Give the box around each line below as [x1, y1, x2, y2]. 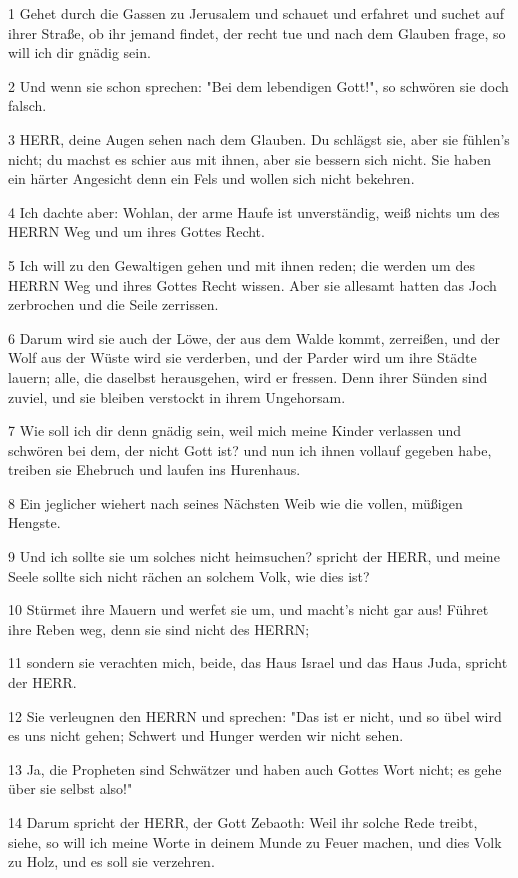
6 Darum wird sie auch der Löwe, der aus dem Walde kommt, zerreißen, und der [8, 327, 500, 348]
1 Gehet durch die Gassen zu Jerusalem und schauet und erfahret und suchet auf [8, 3, 504, 23]
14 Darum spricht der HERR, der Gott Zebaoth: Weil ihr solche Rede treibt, [8, 812, 478, 832]
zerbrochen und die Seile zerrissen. [8, 294, 219, 315]
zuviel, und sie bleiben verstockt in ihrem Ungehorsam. [8, 386, 346, 407]
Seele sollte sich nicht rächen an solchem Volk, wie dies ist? [8, 565, 370, 586]
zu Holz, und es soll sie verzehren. [8, 851, 215, 872]
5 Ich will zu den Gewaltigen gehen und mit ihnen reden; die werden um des [8, 254, 475, 275]
